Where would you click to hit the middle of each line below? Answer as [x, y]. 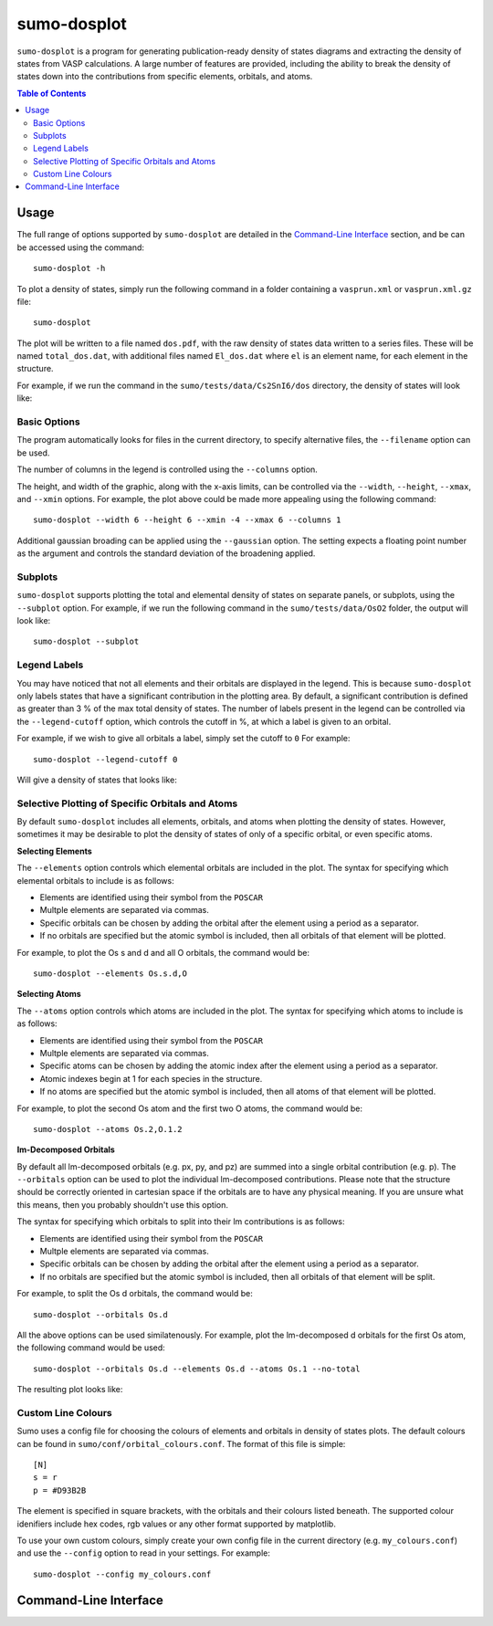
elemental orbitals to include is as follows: [95, 880]
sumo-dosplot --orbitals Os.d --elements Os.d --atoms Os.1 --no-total [197, 1369]
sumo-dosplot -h [69, 268]
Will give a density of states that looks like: [97, 780]
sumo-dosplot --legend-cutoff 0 [105, 759]
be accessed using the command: [81, 247]
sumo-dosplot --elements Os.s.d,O [110, 973]
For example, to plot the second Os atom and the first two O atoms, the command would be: [189, 1108]
